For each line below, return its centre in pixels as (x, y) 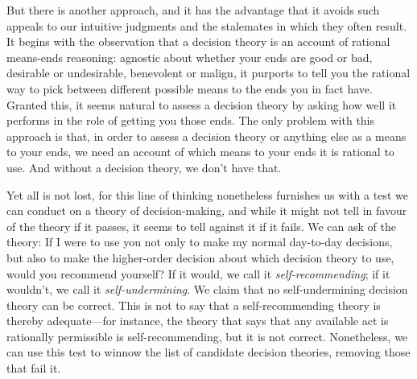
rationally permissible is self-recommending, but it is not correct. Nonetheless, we (207, 336)
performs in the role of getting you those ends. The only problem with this (191, 120)
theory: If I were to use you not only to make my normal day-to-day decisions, (200, 242)
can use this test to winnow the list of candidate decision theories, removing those (208, 352)
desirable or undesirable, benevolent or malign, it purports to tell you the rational (208, 73)
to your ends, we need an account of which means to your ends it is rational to (200, 152)
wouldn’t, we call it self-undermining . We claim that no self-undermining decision (207, 289)
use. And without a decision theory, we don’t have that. (144, 167)
